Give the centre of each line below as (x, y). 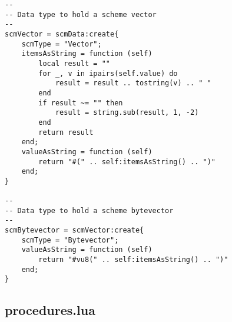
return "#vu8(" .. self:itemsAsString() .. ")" (133, 260)
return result (66, 132)
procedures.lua (50, 310)
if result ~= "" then (81, 103)
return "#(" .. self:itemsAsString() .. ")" (127, 162)
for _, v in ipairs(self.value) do (108, 73)
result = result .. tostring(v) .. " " (133, 83)
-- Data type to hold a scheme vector (81, 14)
